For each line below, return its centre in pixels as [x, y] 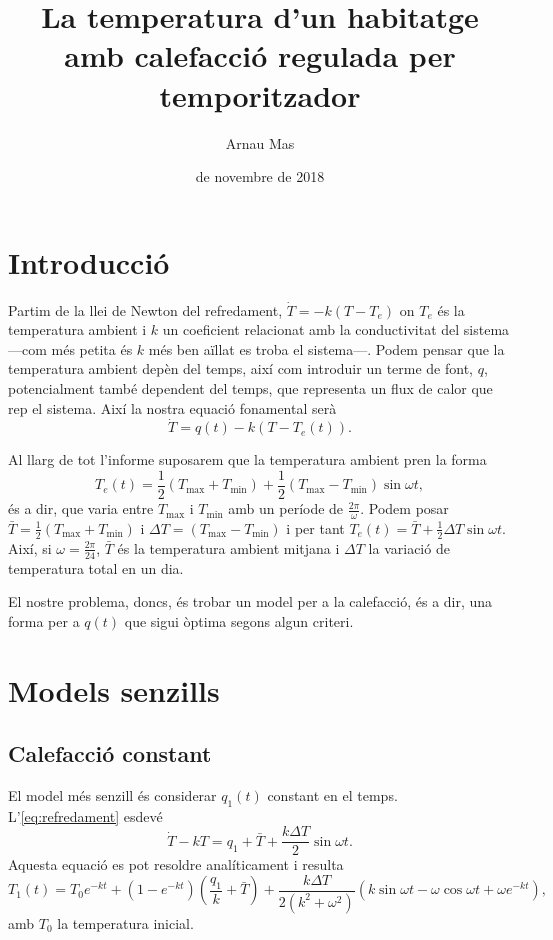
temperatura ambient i [77, 329]
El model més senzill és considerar [112, 794]
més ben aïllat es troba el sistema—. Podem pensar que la [326, 348]
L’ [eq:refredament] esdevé [85, 815]
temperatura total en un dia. [96, 567]
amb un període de [286, 508]
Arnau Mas [260, 142]
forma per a [44, 620]
